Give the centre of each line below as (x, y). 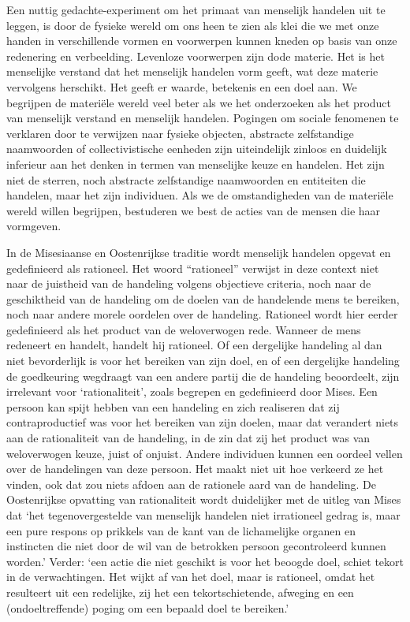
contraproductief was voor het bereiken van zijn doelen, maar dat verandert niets (203, 422)
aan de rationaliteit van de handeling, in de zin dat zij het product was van (188, 438)
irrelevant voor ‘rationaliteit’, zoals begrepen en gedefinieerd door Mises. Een (192, 391)
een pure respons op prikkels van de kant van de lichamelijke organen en (181, 530)
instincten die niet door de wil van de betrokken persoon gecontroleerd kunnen (196, 546)
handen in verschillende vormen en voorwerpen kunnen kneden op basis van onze (202, 41)
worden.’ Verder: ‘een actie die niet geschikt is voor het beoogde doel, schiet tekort (205, 561)
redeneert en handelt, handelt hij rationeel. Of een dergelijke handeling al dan (194, 345)
